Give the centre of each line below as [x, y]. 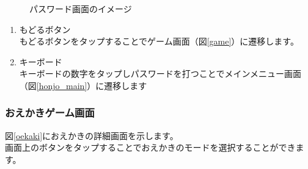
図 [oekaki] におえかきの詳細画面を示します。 [92, 135]
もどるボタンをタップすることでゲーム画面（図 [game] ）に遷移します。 [159, 41]
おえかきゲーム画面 [50, 113]
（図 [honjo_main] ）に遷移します [83, 85]
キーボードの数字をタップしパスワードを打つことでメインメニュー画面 [160, 74]
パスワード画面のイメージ [81, 9]
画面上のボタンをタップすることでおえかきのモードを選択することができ [150, 147]
